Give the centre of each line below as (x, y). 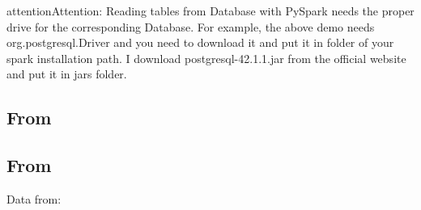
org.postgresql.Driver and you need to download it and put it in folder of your (200, 42)
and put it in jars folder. (67, 74)
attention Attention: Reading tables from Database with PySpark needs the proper (210, 10)
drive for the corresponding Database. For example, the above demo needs (191, 26)
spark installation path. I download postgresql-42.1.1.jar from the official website (206, 58)
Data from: (34, 198)
